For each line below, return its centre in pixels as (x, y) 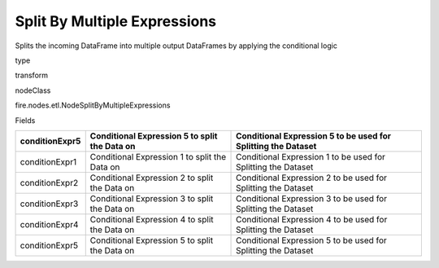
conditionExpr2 (49, 182)
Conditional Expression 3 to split (152, 198)
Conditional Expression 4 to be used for (312, 219)
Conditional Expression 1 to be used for (311, 156)
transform (32, 75)
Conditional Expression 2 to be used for (312, 178)
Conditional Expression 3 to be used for (312, 198)
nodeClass (33, 90)
